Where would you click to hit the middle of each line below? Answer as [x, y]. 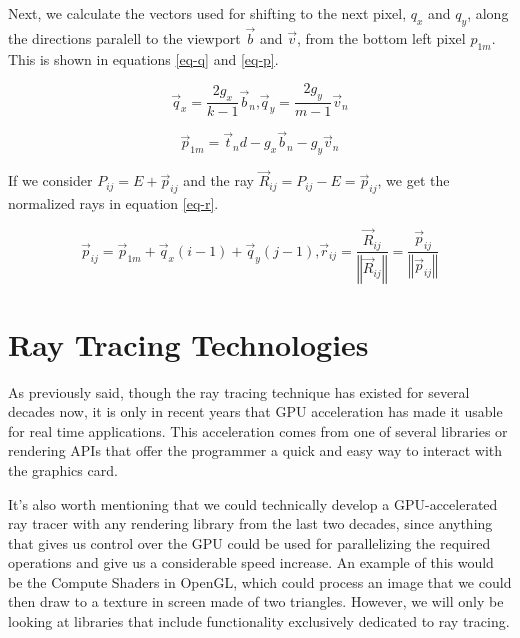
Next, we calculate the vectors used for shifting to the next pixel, [207, 13]
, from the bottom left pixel [381, 38]
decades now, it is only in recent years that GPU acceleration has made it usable [255, 411]
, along [488, 13]
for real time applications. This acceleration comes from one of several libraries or [258, 430]
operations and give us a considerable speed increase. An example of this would [251, 562]
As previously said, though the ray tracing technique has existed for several [239, 391]
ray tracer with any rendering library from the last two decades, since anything [250, 523]
